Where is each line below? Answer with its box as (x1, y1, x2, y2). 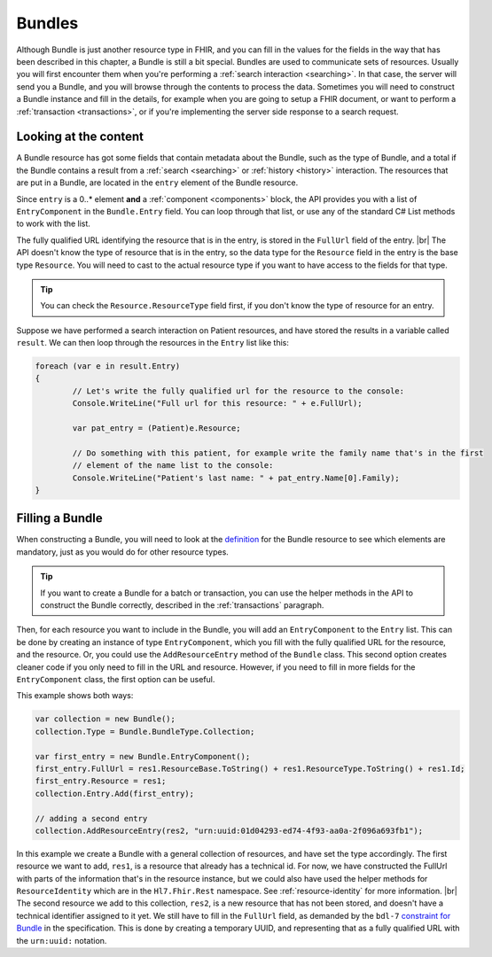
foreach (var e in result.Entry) (35, 362, 181, 371)
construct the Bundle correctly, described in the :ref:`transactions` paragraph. (40, 600, 324, 611)
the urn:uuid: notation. (16, 935, 107, 945)
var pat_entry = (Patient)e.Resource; (72, 424, 241, 433)
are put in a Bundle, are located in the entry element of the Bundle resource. (16, 177, 299, 188)
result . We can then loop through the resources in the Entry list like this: (16, 338, 290, 348)
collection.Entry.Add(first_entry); (35, 789, 195, 798)
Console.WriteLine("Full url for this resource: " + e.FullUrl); (72, 399, 363, 408)
